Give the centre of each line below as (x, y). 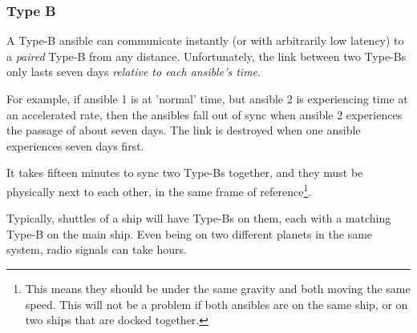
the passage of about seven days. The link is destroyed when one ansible (184, 130)
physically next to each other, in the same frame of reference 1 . (159, 190)
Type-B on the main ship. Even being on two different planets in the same (190, 233)
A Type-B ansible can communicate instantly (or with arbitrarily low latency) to (205, 40)
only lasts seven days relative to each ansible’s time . (134, 72)
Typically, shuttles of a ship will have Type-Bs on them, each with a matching (199, 218)
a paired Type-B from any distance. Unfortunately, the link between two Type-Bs (206, 56)
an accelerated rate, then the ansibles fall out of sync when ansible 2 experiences (204, 114)
